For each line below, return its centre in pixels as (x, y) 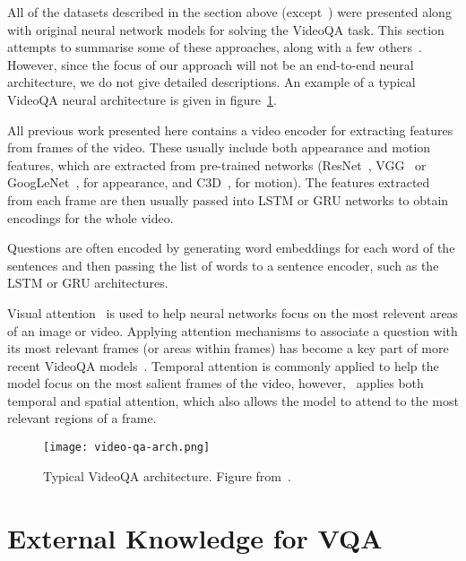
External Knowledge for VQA (195, 537)
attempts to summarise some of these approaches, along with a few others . (215, 47)
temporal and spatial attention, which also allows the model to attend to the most (233, 400)
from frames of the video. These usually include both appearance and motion (219, 147)
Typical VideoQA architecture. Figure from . (167, 475)
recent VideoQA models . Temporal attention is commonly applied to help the (223, 365)
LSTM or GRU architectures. (88, 283)
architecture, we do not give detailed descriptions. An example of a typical (211, 82)
